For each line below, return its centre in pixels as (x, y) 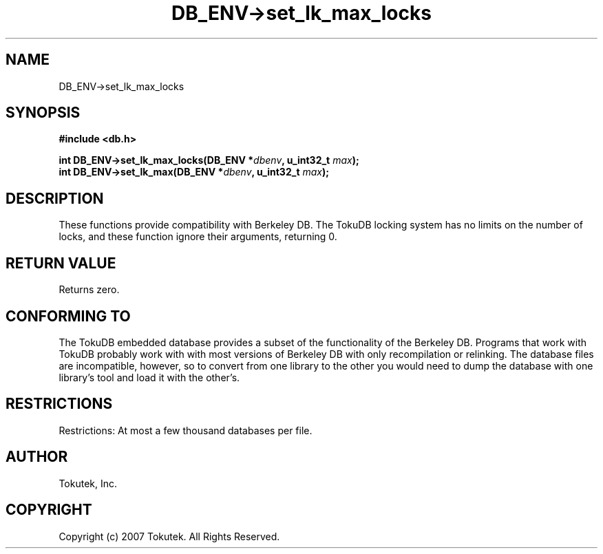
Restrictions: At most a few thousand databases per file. (186, 430)
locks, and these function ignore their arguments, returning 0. (198, 237)
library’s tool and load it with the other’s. (149, 377)
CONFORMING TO (68, 316)
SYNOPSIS (43, 113)
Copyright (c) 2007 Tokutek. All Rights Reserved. (169, 536)
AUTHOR (37, 457)
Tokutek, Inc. (88, 483)
